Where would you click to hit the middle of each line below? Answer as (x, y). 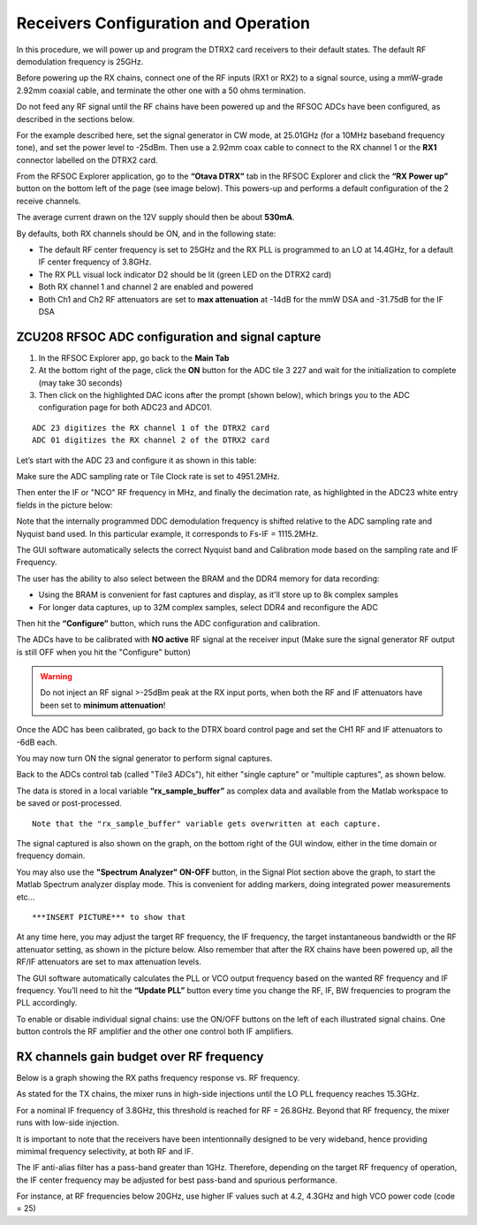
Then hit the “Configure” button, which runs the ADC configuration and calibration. (168, 623)
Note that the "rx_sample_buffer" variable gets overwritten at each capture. (207, 823)
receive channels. (49, 201)
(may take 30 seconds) (80, 383)
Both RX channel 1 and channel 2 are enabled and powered (146, 287)
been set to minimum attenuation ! (103, 705)
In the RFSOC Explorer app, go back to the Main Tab (134, 357)
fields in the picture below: (65, 505)
